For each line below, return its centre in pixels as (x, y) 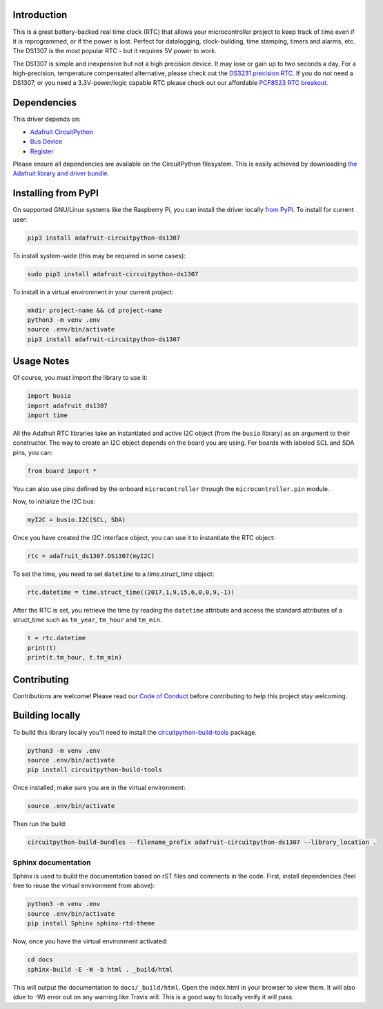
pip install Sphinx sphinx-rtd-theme (91, 923)
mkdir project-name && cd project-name (95, 310)
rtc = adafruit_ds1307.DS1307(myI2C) (91, 556)
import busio (49, 396)
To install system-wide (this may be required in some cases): (99, 256)
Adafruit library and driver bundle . (61, 173)
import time (48, 415)
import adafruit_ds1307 (68, 405)
